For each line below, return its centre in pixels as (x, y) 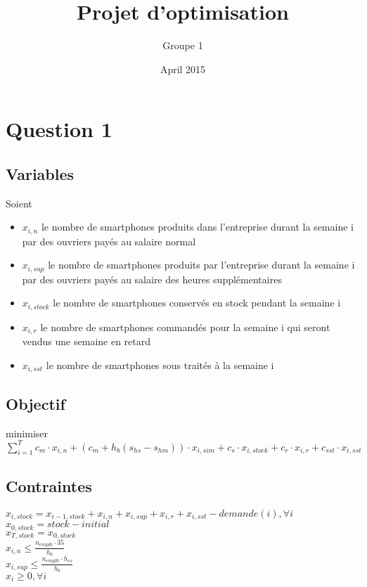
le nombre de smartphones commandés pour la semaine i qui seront (185, 327)
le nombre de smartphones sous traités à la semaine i (160, 365)
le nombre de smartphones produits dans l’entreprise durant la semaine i (197, 227)
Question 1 (59, 129)
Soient (19, 203)
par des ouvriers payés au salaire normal (109, 241)
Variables (40, 173)
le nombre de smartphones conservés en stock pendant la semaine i (197, 303)
